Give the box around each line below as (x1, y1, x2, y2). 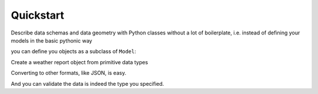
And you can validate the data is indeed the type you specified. (11, 80, 164, 87)
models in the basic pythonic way (11, 37, 92, 44)
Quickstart (11, 9, 65, 22)
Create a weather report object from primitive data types (11, 58, 148, 65)
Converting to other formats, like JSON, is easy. (11, 69, 127, 76)
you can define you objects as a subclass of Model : (11, 48, 137, 55)
